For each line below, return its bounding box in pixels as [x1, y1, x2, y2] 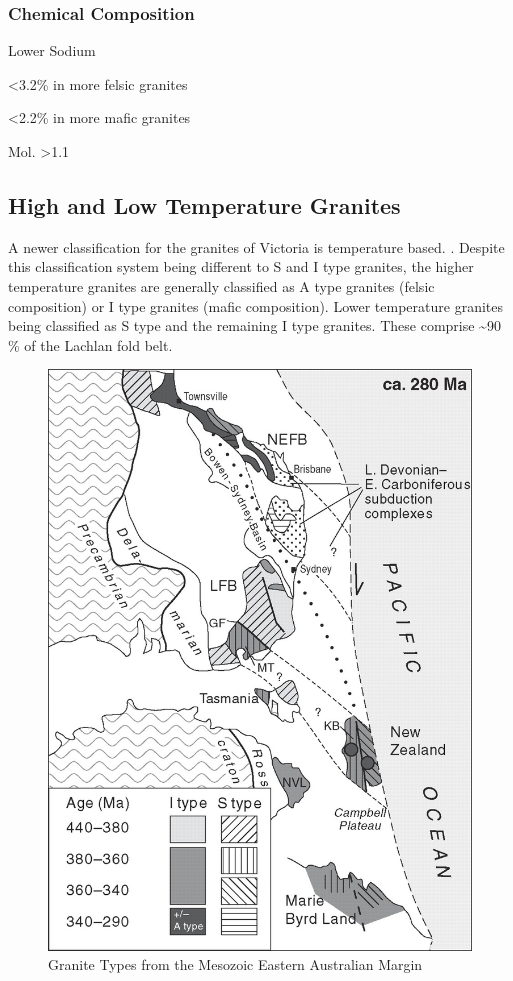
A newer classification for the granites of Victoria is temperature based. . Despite [8, 236, 505, 257]
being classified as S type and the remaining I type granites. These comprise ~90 [8, 315, 501, 336]
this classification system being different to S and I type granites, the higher [8, 256, 474, 277]
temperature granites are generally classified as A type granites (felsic [8, 275, 435, 296]
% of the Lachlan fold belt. [8, 334, 173, 355]
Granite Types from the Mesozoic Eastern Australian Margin [48, 954, 423, 975]
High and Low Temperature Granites [8, 189, 401, 220]
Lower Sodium [8, 40, 96, 61]
